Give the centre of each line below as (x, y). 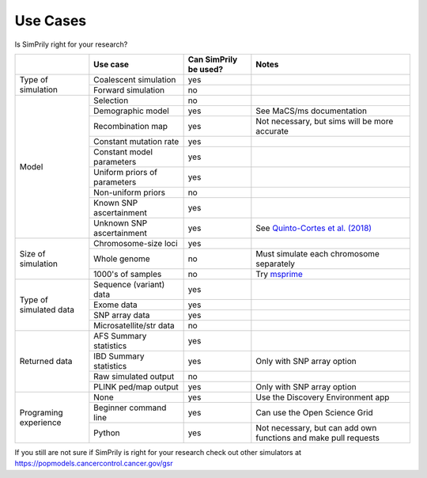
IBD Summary (119, 356)
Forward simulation (129, 89)
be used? (206, 69)
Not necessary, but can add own (316, 427)
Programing (41, 412)
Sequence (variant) (129, 284)
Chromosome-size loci (136, 243)
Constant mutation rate (136, 141)
